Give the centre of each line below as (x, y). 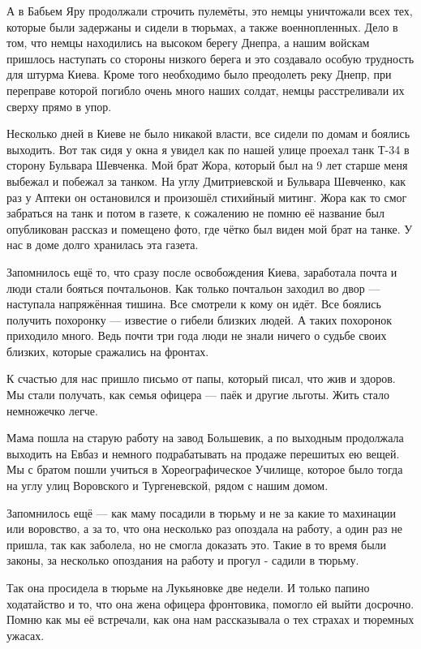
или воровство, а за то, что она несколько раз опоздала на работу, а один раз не (205, 529)
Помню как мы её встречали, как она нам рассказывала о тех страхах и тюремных (210, 619)
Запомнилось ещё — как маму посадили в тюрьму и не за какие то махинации (202, 512)
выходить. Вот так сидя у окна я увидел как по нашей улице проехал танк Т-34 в (208, 149)
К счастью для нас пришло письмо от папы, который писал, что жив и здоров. (201, 378)
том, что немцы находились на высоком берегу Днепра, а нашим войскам (188, 43)
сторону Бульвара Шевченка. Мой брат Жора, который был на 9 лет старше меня (207, 165)
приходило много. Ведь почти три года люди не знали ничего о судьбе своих (197, 335)
